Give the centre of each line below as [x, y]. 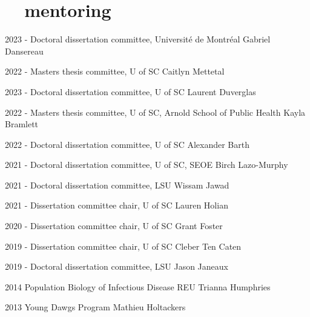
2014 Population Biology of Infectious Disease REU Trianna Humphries [138, 286]
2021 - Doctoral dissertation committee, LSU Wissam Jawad [117, 185]
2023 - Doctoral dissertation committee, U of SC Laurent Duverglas [130, 91]
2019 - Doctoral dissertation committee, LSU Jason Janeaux [117, 266]
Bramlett [22, 124]
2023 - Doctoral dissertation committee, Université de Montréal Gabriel [138, 39]
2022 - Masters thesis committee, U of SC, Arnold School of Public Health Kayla [155, 112]
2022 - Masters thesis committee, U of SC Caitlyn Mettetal [115, 71]
